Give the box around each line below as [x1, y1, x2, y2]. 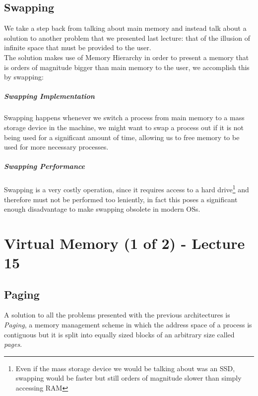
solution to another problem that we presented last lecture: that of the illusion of [4, 32, 250, 43]
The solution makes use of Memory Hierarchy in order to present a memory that [4, 52, 249, 62]
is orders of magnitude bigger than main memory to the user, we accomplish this [4, 62, 250, 72]
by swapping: [4, 72, 44, 82]
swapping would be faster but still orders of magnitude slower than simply [15, 373, 242, 383]
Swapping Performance [4, 161, 85, 171]
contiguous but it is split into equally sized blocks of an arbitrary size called [4, 329, 235, 339]
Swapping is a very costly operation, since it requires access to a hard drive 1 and [4, 183, 249, 194]
